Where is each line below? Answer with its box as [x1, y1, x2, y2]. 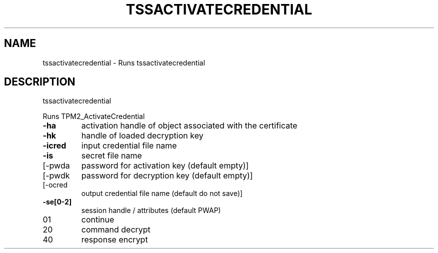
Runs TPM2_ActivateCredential [42, 112, 145, 121]
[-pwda [42, 160, 70, 171]
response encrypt [81, 234, 148, 245]
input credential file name [81, 140, 177, 151]
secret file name [81, 150, 142, 161]
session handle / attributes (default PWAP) [81, 206, 221, 215]
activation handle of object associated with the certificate [81, 120, 297, 131]
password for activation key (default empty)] [81, 160, 249, 171]
